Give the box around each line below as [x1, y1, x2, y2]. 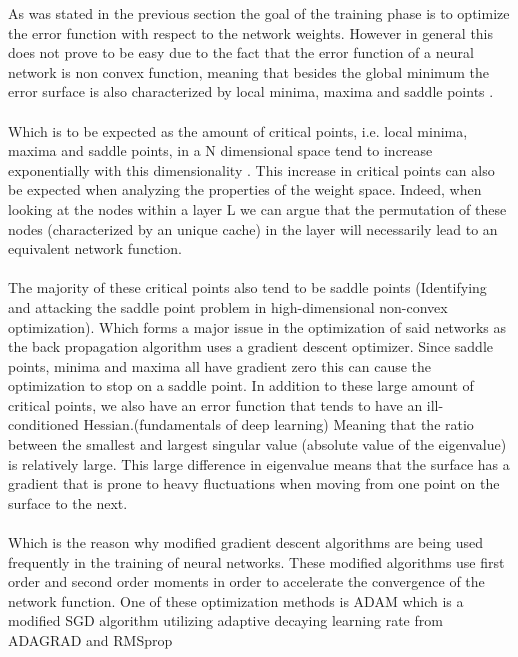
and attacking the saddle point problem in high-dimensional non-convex [8, 296, 448, 317]
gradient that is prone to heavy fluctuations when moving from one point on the [8, 473, 500, 494]
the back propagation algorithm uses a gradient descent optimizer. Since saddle [8, 336, 494, 357]
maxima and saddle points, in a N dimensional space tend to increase [8, 140, 433, 161]
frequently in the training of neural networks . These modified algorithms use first [8, 551, 505, 572]
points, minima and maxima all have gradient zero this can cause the [8, 355, 432, 376]
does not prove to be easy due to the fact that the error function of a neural [8, 42, 474, 63]
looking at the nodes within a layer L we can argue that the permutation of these [8, 198, 507, 219]
